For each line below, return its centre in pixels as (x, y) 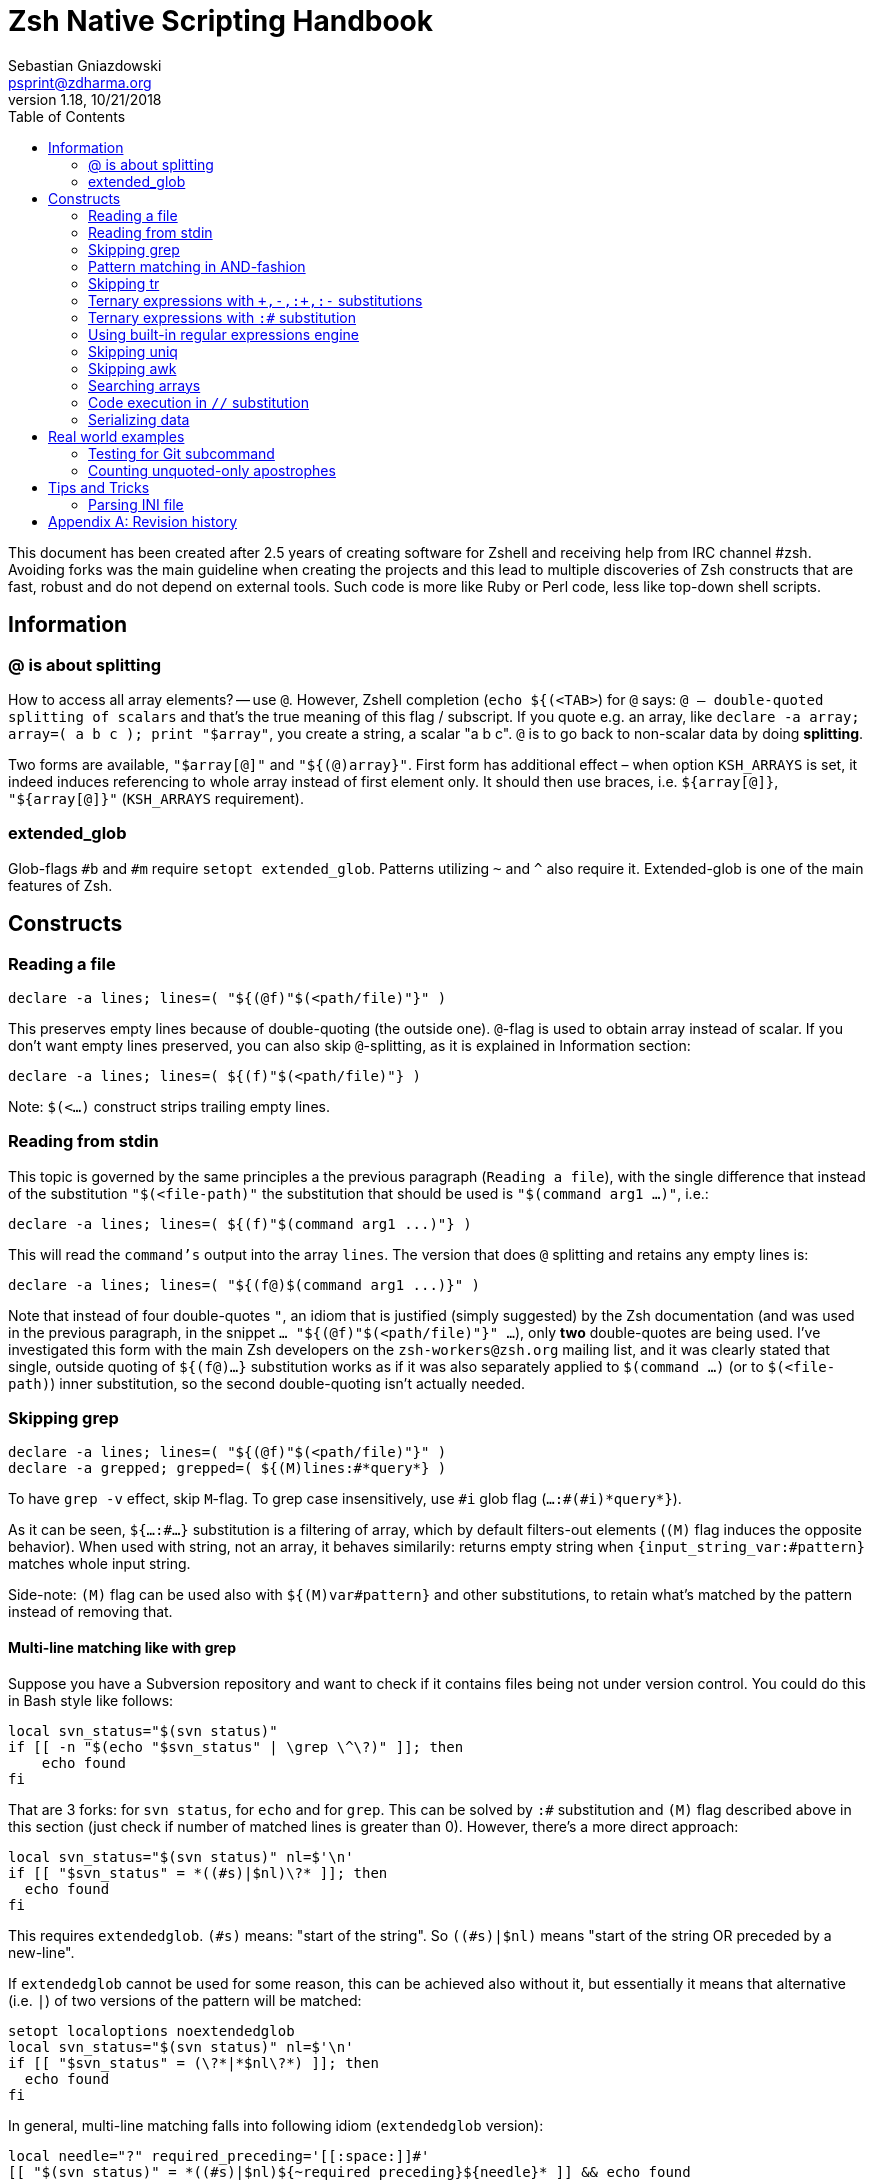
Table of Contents (67, 116)
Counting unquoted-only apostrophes (212, 470)
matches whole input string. (99, 1564)
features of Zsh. (60, 885)
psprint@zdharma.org (80, 82)
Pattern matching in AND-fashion (197, 266)
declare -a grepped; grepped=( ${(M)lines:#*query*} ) (227, 1468)
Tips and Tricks (99, 487)
